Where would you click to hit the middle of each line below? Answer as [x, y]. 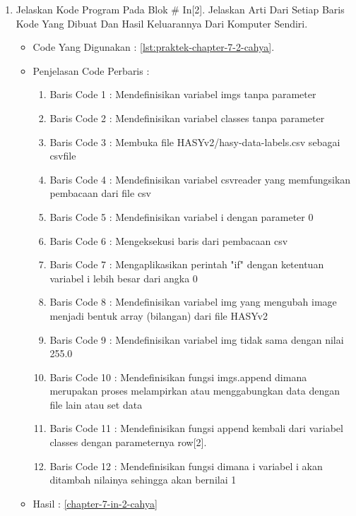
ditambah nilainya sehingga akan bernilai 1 [143, 480]
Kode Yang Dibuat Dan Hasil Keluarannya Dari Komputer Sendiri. [162, 23]
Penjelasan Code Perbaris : [91, 70]
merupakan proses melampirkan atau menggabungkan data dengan [195, 391]
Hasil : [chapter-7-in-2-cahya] [95, 503]
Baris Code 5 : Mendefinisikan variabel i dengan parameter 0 [182, 216]
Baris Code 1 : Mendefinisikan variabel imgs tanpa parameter [183, 94]
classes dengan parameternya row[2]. [128, 442]
